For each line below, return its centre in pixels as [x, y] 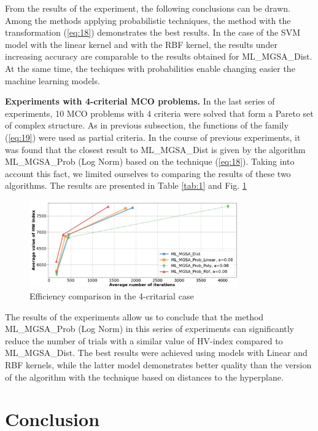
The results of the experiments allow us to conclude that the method [134, 316]
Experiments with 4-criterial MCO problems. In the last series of [140, 101]
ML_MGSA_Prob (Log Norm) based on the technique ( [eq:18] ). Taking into [150, 161]
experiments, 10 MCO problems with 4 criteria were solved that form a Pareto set [159, 113]
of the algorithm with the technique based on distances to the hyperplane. [144, 377]
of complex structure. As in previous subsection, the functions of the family [147, 125]
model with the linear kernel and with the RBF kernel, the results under [141, 44]
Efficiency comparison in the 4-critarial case [112, 295]
